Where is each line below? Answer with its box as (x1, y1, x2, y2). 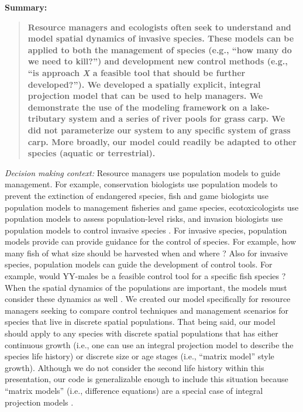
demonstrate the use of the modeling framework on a (27, 101, 247, 113)
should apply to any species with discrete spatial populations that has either (5, 327, 278, 339)
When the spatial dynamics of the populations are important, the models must (5, 281, 287, 293)
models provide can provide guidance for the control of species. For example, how (5, 235, 297, 248)
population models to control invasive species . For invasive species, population (5, 224, 287, 236)
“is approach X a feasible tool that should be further (27, 66, 246, 78)
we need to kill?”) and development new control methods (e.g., (27, 55, 288, 67)
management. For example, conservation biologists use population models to (5, 178, 278, 190)
